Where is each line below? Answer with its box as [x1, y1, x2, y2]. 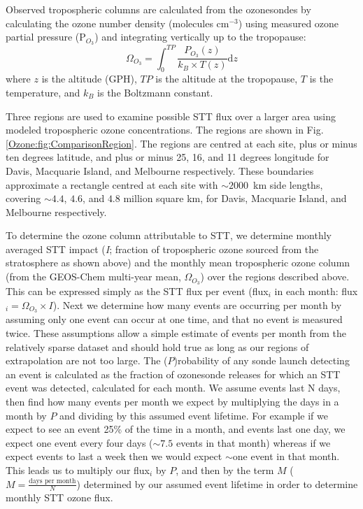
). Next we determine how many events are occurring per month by [52, 297, 342, 312]
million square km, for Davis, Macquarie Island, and [123, 191, 347, 206]
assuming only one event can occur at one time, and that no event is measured [6, 312, 343, 327]
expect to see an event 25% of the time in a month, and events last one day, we [6, 422, 346, 436]
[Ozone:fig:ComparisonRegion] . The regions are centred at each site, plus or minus [6, 136, 357, 150]
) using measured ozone [238, 15, 339, 30]
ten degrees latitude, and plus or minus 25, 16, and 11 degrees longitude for [6, 150, 329, 164]
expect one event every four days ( [6, 435, 153, 450]
